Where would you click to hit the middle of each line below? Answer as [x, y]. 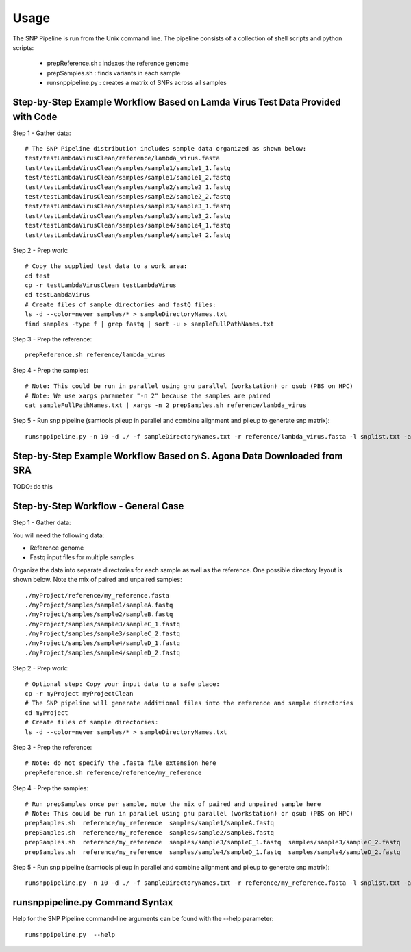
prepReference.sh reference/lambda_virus [95, 355]
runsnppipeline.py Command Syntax [93, 902]
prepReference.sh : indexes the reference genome [118, 63]
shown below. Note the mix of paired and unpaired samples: [97, 580]
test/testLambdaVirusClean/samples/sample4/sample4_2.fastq [128, 235]
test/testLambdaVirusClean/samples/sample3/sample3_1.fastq [128, 206]
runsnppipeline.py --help [70, 935]
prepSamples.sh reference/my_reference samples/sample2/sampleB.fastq [149, 832]
